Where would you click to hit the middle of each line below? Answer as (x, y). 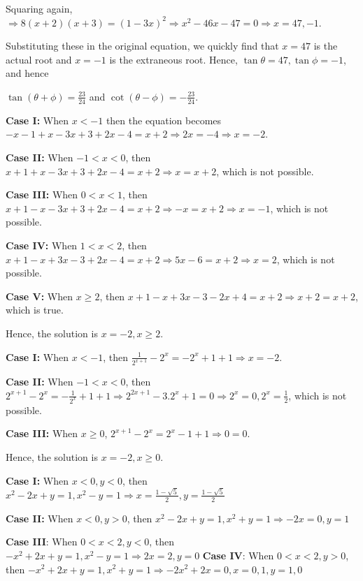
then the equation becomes (164, 120)
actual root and (39, 59)
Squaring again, (39, 8)
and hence (27, 73)
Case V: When (40, 296)
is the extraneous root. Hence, (173, 59)
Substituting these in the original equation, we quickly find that (142, 46)
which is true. (35, 310)
